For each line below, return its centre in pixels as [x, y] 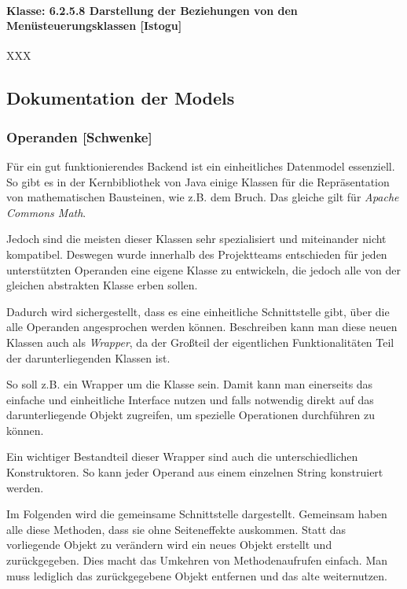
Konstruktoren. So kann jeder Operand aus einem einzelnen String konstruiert [195, 472]
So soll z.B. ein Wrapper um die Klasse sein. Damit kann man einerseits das [190, 384]
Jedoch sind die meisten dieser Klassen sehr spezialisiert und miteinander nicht [196, 239]
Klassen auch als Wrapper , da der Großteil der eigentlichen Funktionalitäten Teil [200, 342]
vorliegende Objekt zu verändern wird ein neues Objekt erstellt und [169, 545]
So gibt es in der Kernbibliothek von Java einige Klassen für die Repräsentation [198, 181]
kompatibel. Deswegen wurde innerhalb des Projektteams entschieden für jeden [197, 254]
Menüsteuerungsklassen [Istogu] [94, 26]
